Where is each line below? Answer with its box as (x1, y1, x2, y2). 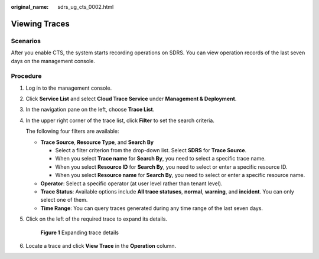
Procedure (11, 72, 42, 80)
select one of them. (40, 196, 88, 204)
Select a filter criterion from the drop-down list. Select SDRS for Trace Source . (55, 147, 247, 154)
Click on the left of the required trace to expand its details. (25, 215, 168, 222)
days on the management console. (11, 57, 96, 64)
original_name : (11, 4, 49, 10)
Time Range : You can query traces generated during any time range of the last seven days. (40, 204, 263, 212)
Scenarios (11, 37, 41, 45)
